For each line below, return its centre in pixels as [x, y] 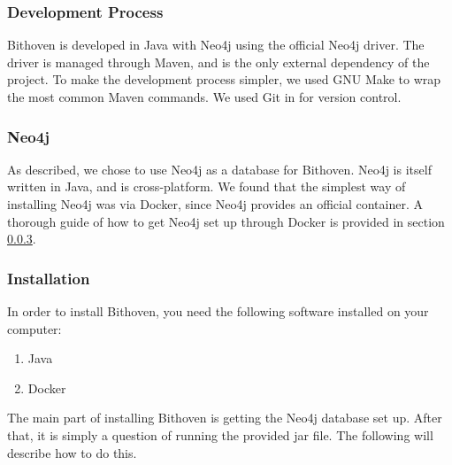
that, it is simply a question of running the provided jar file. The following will [220, 434]
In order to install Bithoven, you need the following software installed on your [218, 311]
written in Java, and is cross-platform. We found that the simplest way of [207, 186]
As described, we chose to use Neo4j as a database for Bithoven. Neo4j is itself [219, 169]
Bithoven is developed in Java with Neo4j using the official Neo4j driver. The [216, 45]
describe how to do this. [72, 452]
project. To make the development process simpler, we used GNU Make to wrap [224, 79]
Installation [49, 278]
